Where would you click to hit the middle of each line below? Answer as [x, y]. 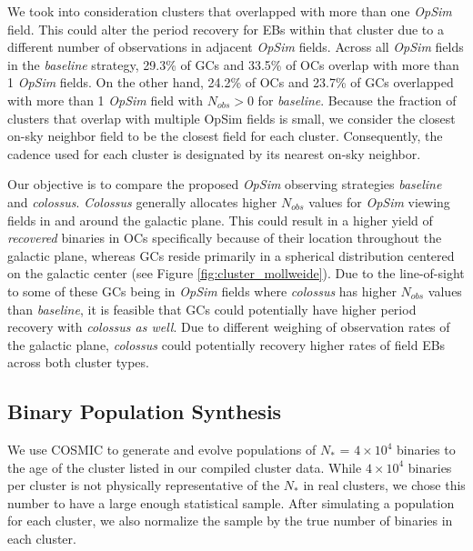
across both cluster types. [78, 362]
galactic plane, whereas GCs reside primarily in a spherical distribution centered [231, 255]
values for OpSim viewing [379, 201]
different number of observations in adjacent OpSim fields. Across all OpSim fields [236, 47]
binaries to [426, 450]
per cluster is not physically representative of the [144, 485]
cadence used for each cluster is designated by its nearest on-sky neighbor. [214, 153]
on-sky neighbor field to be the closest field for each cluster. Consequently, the [225, 136]
